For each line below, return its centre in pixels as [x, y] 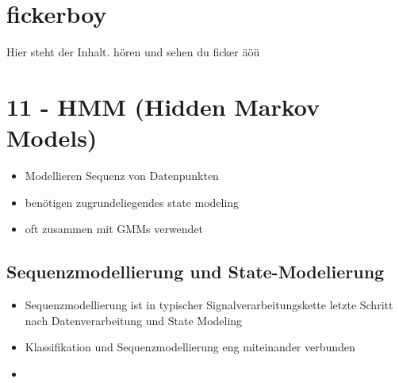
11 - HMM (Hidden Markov [163, 106]
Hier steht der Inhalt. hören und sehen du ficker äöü [133, 52]
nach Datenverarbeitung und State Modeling [134, 320]
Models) [52, 138]
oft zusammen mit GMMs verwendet [114, 229]
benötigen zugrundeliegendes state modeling [132, 202]
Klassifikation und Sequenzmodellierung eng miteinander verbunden [190, 347]
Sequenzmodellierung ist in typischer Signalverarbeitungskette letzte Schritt [209, 305]
